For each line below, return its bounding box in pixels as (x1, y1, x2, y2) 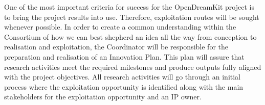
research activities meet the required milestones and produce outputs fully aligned (4, 61, 261, 72)
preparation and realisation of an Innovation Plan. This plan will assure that (4, 51, 245, 62)
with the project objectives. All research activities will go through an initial (4, 71, 241, 82)
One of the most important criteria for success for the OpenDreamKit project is (4, 2, 254, 12)
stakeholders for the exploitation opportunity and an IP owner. (4, 91, 202, 102)
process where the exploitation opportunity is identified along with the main (4, 81, 244, 92)
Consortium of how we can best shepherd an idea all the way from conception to (4, 31, 257, 42)
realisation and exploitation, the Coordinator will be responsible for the (4, 41, 228, 52)
